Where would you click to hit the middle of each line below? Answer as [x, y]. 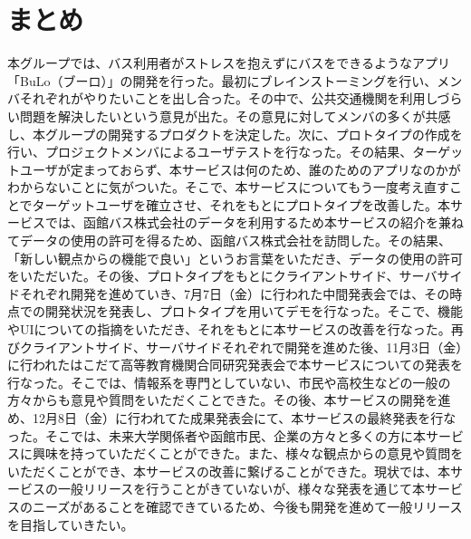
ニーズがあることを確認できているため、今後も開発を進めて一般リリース [247, 506]
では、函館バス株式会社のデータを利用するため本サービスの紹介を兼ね [254, 222]
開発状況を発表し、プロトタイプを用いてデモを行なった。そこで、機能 [254, 311]
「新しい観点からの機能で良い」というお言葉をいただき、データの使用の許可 [235, 258]
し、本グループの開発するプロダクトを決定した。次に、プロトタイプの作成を [235, 134]
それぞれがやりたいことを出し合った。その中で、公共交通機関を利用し [228, 98]
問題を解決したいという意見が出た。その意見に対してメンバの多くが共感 [235, 115]
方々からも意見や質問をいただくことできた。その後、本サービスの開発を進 [229, 400]
